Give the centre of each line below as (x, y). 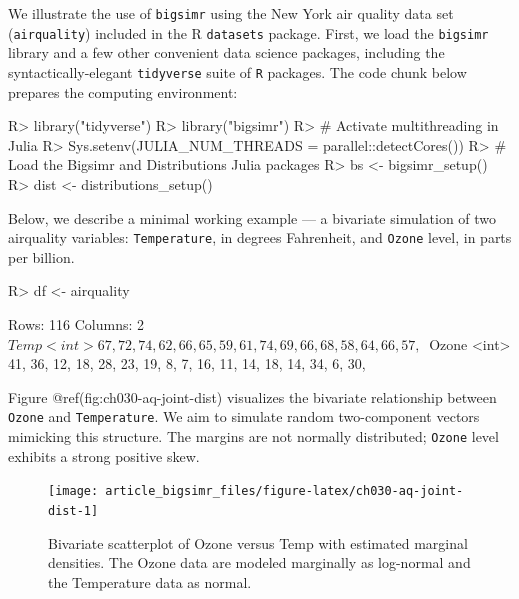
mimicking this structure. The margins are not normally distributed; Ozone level (253, 436)
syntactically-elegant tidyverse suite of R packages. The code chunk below (237, 71)
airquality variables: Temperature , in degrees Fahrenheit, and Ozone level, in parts (260, 237)
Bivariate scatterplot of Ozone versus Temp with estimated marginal (258, 542)
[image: (73, 491)
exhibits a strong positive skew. (104, 455)
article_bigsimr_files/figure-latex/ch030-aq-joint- (284, 491)
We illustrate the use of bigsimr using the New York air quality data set (231, 13)
